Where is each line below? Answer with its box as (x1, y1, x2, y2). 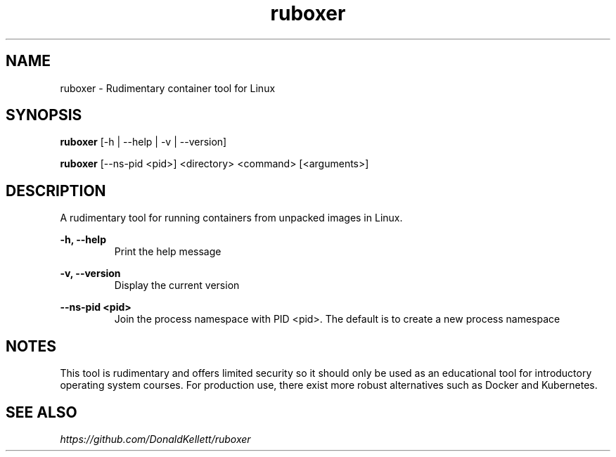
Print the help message (114, 245, 222, 258)
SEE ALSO (6, 403, 77, 421)
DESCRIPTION (6, 181, 106, 200)
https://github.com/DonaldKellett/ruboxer (60, 432, 251, 445)
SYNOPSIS (6, 106, 82, 124)
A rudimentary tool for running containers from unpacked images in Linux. (60, 212, 403, 224)
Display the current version (114, 279, 240, 292)
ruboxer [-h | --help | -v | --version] (60, 136, 227, 148)
